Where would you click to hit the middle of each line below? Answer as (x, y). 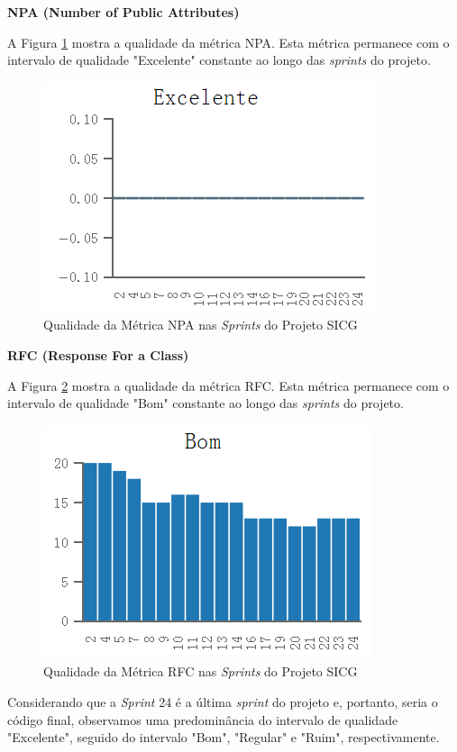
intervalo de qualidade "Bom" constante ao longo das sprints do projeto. (206, 403)
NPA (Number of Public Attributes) (123, 12)
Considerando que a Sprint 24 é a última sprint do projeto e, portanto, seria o (223, 701)
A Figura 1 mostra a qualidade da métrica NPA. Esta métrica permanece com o (228, 42)
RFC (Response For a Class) (98, 354)
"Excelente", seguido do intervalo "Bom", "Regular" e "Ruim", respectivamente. (224, 737)
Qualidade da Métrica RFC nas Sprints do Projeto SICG (201, 671)
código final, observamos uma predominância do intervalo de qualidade (203, 719)
